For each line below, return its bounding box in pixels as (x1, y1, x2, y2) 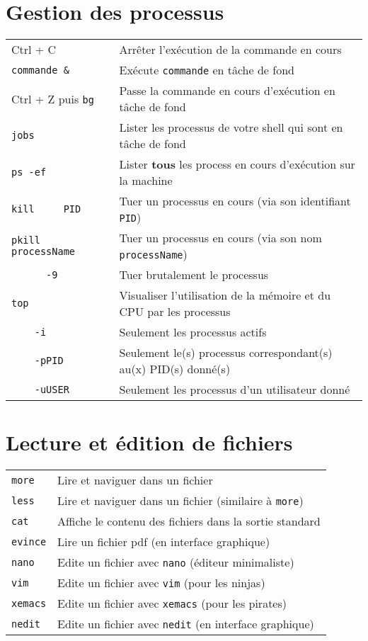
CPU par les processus (119, 303, 231, 320)
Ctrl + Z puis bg (11, 90, 94, 107)
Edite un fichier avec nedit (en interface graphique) (57, 616, 314, 633)
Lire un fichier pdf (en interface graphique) (57, 533, 270, 550)
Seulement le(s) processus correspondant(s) (119, 344, 333, 361)
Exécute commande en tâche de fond (119, 62, 294, 79)
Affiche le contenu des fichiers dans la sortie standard (57, 513, 321, 530)
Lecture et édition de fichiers (6, 428, 293, 457)
